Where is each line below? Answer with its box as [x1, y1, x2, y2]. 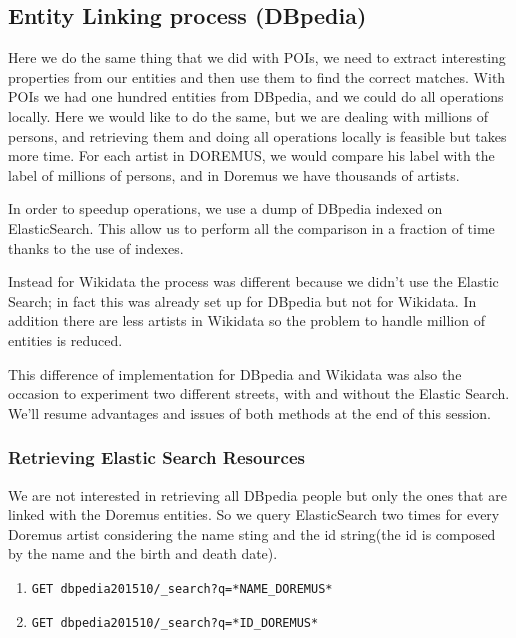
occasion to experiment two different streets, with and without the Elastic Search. [8, 383, 510, 404]
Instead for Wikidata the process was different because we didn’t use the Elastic [8, 271, 499, 292]
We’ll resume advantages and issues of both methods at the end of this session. [8, 402, 491, 423]
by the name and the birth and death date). [8, 543, 278, 564]
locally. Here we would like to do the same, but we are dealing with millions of [8, 105, 489, 126]
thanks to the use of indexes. [8, 237, 184, 258]
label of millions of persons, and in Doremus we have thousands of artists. [8, 164, 460, 185]
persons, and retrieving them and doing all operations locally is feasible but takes [8, 125, 507, 146]
